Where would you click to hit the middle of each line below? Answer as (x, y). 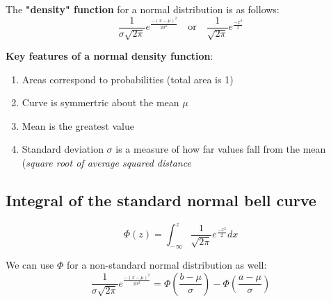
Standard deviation (63, 149)
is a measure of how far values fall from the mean (221, 149)
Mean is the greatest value (78, 125)
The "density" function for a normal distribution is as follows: (143, 9)
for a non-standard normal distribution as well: (167, 265)
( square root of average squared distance (106, 163)
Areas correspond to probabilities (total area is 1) (128, 79)
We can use (30, 265)
